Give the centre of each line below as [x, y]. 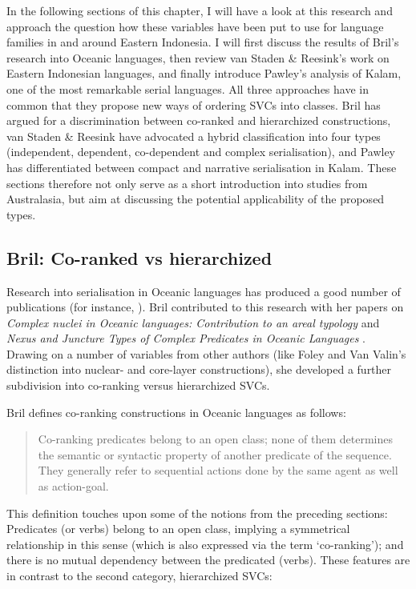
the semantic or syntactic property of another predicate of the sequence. [215, 454]
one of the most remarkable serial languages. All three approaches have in [188, 88]
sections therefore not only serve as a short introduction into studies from [187, 183]
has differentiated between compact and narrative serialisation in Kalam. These [202, 167]
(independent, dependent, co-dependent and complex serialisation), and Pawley [201, 152]
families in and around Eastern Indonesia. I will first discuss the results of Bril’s [203, 42]
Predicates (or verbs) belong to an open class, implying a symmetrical [178, 529]
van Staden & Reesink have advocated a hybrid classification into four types [194, 136]
